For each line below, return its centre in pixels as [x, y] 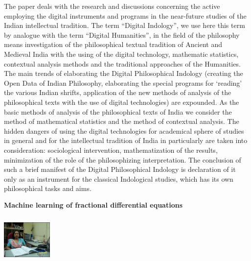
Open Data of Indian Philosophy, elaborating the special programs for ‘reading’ [123, 83]
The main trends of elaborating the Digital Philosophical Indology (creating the [124, 73]
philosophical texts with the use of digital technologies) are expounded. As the [122, 102]
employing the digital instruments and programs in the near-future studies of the [125, 15]
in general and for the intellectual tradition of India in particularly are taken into [126, 140]
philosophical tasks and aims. [48, 188]
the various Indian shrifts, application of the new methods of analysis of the [118, 92]
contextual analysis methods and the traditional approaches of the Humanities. [122, 63]
